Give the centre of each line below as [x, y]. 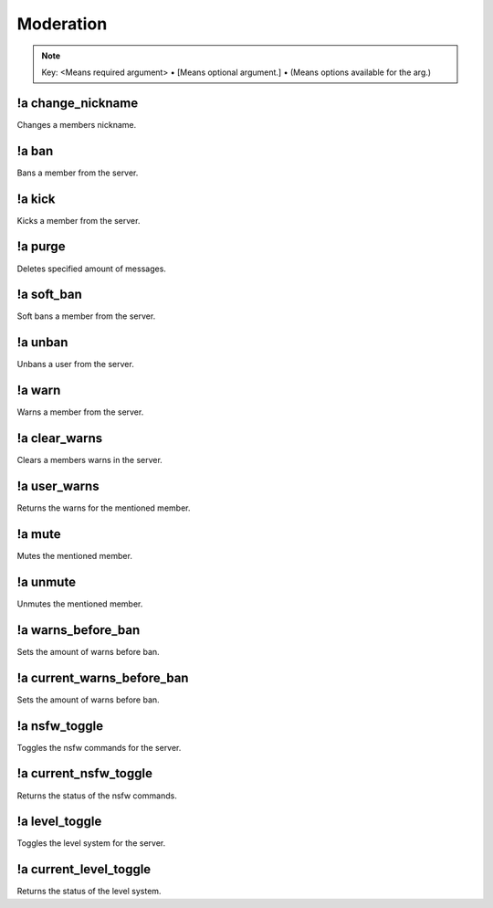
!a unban [42, 343]
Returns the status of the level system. [89, 892]
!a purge [41, 247]
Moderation [62, 24]
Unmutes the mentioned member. [80, 604]
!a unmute [47, 581]
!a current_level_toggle [84, 869]
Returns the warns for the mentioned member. [104, 508]
